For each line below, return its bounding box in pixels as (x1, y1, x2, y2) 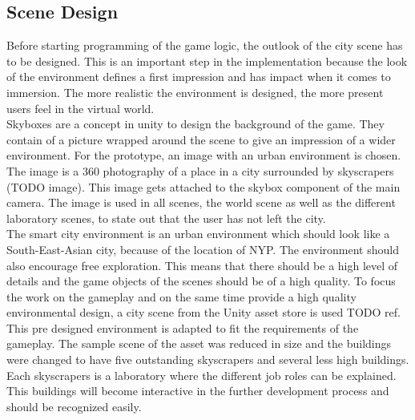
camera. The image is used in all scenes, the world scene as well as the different (6, 194, 396, 211)
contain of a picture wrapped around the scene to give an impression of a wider (6, 131, 396, 147)
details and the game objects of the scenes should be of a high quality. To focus (6, 273, 396, 289)
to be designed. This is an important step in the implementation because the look (6, 52, 408, 69)
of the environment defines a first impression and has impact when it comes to (6, 68, 391, 85)
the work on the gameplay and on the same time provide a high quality (6, 288, 357, 305)
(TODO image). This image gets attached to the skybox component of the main (6, 178, 401, 195)
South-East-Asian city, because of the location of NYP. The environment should (6, 240, 399, 257)
